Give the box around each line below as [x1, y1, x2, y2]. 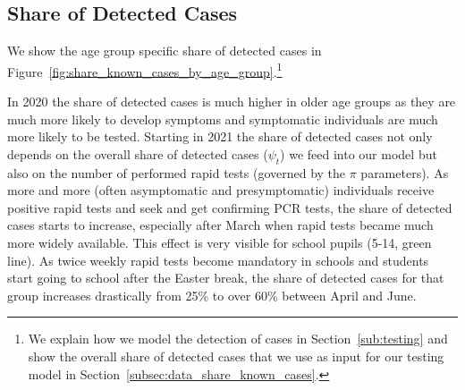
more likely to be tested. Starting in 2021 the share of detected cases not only [7, 127, 433, 146]
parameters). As [360, 163, 449, 182]
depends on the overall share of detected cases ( [7, 144, 268, 163]
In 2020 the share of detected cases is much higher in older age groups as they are [7, 92, 456, 111]
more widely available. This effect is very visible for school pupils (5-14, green [7, 233, 432, 251]
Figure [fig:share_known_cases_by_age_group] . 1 [7, 59, 283, 81]
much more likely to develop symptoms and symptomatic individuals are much [7, 109, 438, 128]
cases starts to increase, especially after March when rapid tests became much [7, 216, 434, 234]
